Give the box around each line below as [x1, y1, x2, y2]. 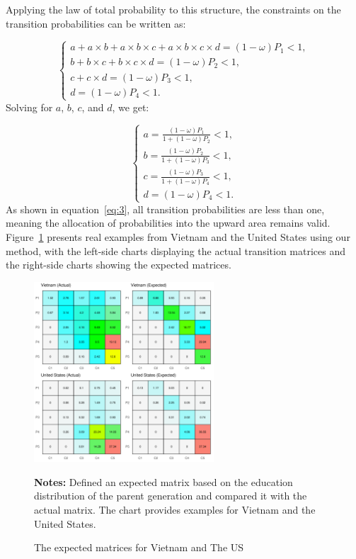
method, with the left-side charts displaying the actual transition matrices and [6, 243, 346, 258]
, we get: [112, 99, 149, 114]
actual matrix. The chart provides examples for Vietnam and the [34, 502, 316, 517]
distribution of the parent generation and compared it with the [34, 488, 307, 503]
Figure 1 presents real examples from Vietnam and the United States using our [6, 230, 350, 244]
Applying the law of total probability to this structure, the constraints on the [6, 2, 341, 16]
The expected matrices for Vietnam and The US [34, 540, 244, 555]
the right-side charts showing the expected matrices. [6, 257, 231, 272]
